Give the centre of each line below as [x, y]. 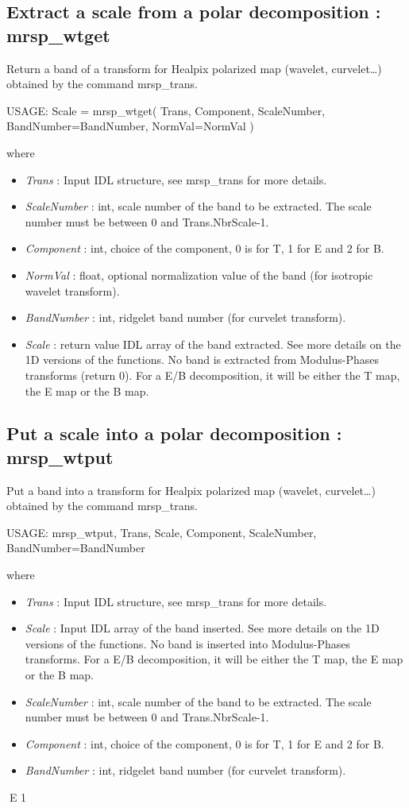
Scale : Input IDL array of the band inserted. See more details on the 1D [202, 628]
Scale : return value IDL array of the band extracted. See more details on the [213, 344]
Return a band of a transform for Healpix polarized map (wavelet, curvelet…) [194, 68]
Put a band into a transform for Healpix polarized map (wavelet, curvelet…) [191, 490]
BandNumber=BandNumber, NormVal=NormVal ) [130, 126]
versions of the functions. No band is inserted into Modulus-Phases [188, 643]
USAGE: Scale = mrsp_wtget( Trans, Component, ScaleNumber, [166, 110]
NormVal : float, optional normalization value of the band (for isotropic [199, 274]
